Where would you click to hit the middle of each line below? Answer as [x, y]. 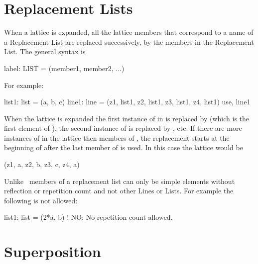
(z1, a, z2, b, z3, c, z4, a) [42, 164]
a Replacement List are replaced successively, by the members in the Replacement [129, 42]
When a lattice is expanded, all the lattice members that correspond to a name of [129, 32]
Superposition [53, 251]
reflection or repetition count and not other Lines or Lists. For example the [119, 191]
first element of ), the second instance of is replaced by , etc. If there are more [123, 128]
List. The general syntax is [45, 51]
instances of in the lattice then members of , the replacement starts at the [117, 137]
